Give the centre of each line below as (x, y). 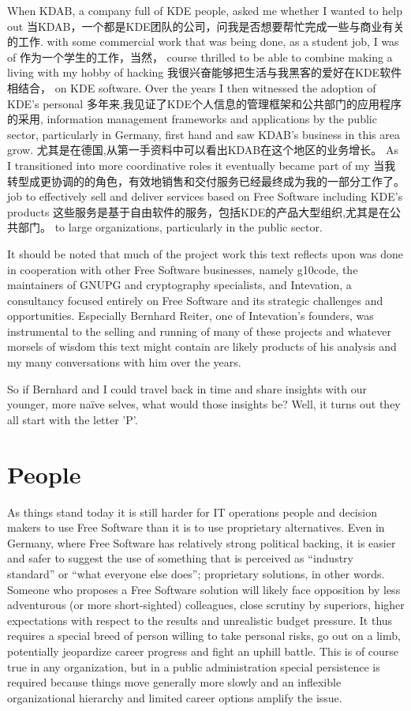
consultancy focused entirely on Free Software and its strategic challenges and (195, 300)
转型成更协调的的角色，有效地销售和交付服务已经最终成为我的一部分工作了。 (206, 181)
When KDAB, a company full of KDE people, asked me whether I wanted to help (205, 10)
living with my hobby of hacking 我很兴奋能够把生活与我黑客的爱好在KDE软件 (205, 72)
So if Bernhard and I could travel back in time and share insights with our (187, 388)
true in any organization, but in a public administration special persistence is (194, 666)
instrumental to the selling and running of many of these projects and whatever (199, 331)
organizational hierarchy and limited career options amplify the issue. (175, 697)
